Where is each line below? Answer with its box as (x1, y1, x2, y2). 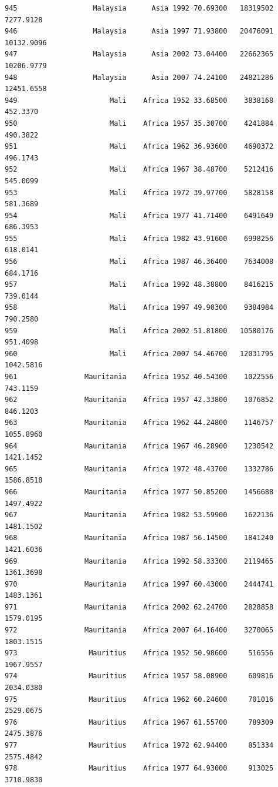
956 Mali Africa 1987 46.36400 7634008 (5, 257, 274, 266)
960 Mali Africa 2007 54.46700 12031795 (5, 349, 274, 358)
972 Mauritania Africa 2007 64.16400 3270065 (5, 626, 274, 635)
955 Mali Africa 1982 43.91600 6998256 (5, 234, 274, 243)
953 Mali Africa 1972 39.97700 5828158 (5, 188, 274, 197)
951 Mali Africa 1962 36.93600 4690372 (5, 142, 274, 151)
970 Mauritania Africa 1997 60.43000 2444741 (5, 580, 274, 588)
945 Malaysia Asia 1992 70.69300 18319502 (5, 4, 274, 12)
